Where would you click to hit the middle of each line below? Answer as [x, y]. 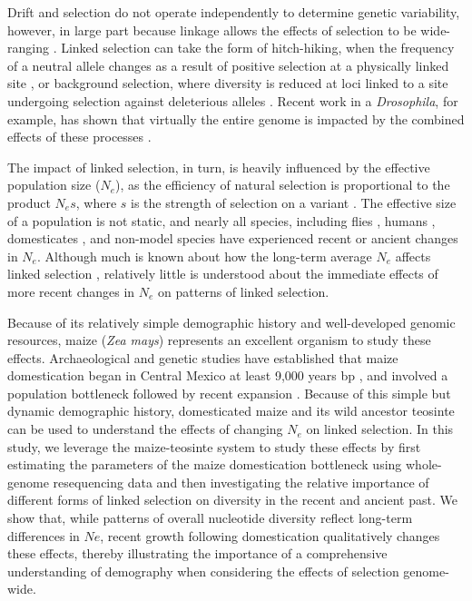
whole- [424, 464]
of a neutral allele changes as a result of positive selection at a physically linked [228, 65]
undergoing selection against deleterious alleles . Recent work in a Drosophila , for [233, 100]
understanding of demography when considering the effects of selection [203, 571]
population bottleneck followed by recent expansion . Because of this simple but [229, 393]
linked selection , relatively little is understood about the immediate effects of [223, 274]
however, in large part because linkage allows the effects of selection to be [212, 30]
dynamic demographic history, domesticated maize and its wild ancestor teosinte [231, 411]
